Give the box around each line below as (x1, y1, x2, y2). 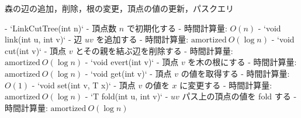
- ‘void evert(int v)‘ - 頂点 (85, 56, 179, 68)
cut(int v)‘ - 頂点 (5, 44, 66, 56)
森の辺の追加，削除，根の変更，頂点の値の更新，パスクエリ (5, 2, 234, 14)
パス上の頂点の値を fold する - (182, 90, 297, 102)
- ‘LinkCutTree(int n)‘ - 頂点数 (5, 22, 117, 34)
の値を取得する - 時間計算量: (181, 67, 290, 79)
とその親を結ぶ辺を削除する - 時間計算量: (75, 44, 233, 56)
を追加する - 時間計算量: (96, 33, 189, 45)
